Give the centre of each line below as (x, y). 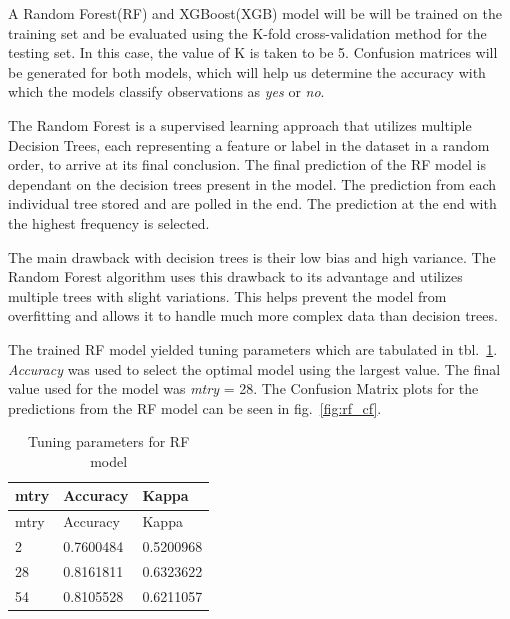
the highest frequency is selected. (109, 222)
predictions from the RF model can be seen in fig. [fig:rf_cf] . (195, 407)
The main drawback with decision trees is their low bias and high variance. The (252, 256)
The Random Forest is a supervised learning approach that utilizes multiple (240, 124)
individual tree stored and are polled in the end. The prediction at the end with (252, 203)
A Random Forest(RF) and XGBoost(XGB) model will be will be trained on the (255, 13)
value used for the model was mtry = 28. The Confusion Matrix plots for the (243, 388)
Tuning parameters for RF (109, 441)
